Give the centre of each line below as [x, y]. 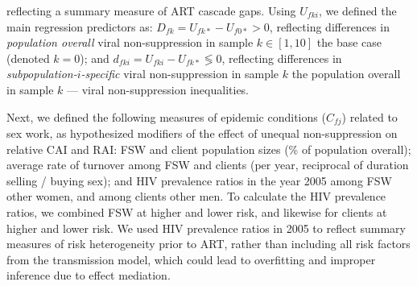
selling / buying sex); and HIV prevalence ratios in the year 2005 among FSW [199, 180]
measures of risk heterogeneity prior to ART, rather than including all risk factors [208, 244]
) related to [370, 116]
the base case [349, 42]
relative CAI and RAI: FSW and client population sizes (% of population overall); [209, 149]
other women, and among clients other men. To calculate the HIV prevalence [196, 196]
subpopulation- [42, 74]
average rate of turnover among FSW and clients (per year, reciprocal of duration [208, 165]
